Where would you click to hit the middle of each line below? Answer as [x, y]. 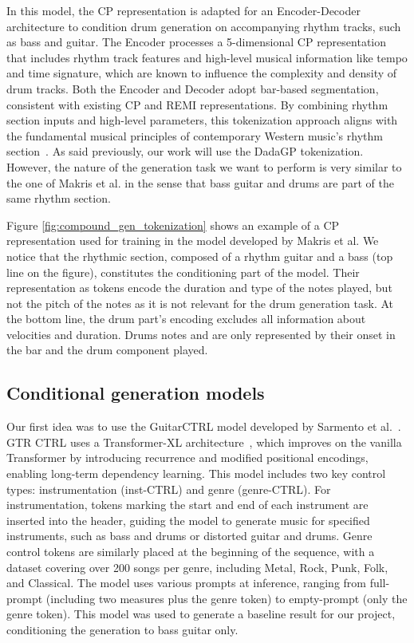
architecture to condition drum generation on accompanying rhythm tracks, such [204, 26]
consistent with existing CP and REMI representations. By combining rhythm [197, 104]
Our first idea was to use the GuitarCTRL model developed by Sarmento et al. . [204, 426]
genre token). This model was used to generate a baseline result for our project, [201, 614]
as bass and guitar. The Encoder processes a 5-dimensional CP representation [197, 42]
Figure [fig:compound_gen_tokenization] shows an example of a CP [173, 225]
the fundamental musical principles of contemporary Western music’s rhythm [195, 135]
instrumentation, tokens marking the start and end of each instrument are [187, 505]
